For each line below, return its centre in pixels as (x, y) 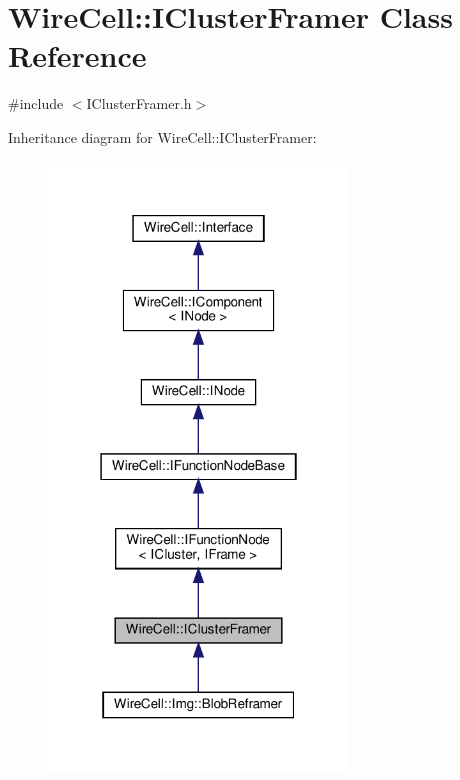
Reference (77, 55)
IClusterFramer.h (139, 103)
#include (36, 103)
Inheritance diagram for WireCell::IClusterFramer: (162, 136)
